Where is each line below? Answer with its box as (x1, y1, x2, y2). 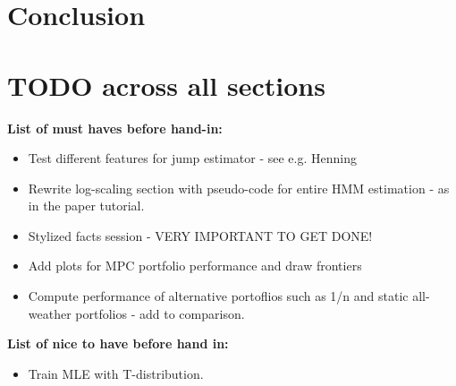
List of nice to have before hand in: (7, 334, 229, 353)
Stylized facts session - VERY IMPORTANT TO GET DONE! (28, 226, 373, 244)
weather (28, 304, 72, 322)
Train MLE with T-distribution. (28, 364, 204, 382)
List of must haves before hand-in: (7, 118, 223, 137)
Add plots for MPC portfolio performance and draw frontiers (28, 256, 362, 275)
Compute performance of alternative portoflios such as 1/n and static (28, 287, 409, 305)
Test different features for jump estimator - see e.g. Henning (28, 149, 357, 167)
